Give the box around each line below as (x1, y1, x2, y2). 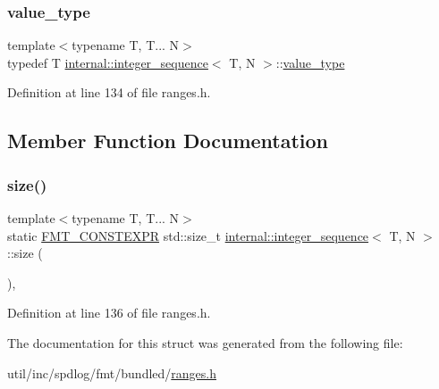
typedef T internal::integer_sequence (7, 53, 208, 71)
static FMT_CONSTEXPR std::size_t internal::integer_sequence (7, 226, 369, 244)
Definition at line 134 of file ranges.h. (7, 83, 211, 102)
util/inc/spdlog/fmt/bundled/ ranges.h (7, 363, 216, 382)
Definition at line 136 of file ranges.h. (7, 303, 211, 322)
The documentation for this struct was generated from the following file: (7, 333, 403, 352)
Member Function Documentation (7, 127, 329, 154)
